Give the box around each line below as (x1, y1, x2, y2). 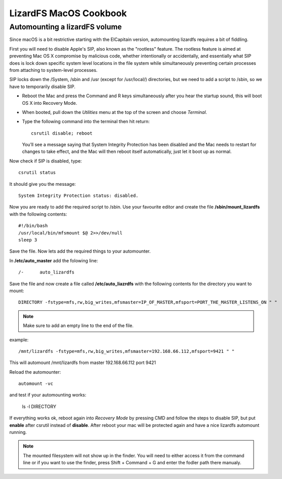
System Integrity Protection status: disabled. (18, 193, 139, 198)
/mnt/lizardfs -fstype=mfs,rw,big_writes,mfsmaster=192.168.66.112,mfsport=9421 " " (18, 348, 235, 354)
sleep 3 (18, 237, 37, 243)
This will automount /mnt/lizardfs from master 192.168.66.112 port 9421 (9, 360, 156, 366)
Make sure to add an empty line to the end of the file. (23, 323, 134, 329)
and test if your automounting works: (9, 392, 87, 398)
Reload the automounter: (9, 369, 61, 375)
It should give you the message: (9, 181, 76, 187)
